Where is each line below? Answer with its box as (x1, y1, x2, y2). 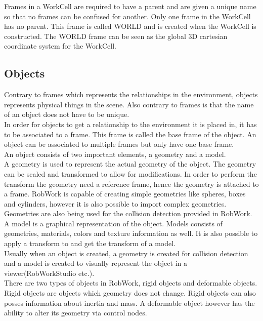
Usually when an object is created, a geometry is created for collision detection (4, 248, 248, 258)
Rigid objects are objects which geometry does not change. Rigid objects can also (4, 288, 256, 298)
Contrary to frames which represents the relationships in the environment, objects (4, 89, 258, 100)
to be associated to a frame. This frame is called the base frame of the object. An (4, 129, 256, 139)
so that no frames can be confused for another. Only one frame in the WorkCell (4, 11, 251, 21)
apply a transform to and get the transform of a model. (4, 238, 176, 249)
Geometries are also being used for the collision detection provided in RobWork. (4, 208, 252, 219)
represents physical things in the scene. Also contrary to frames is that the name (4, 99, 254, 109)
